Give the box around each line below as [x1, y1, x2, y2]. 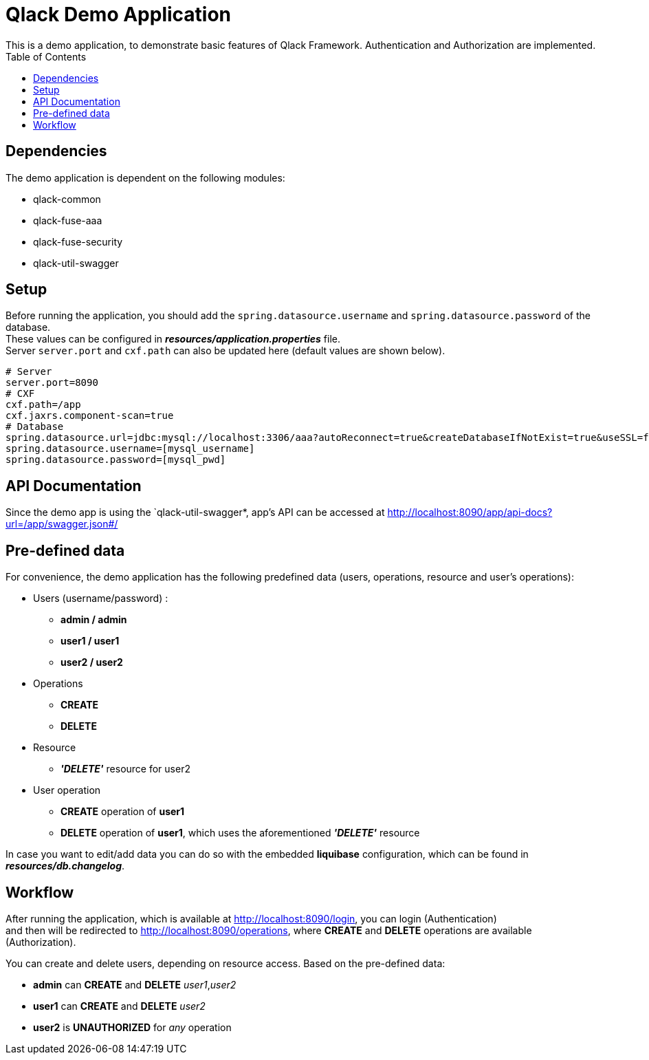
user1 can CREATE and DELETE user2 [33, 999, 206, 1012]
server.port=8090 [5, 377, 98, 389]
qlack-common [33, 193, 101, 205]
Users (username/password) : [33, 592, 168, 605]
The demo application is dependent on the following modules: [5, 171, 285, 184]
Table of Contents [5, 50, 87, 63]
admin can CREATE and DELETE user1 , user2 [33, 978, 236, 991]
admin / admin [60, 614, 127, 626]
